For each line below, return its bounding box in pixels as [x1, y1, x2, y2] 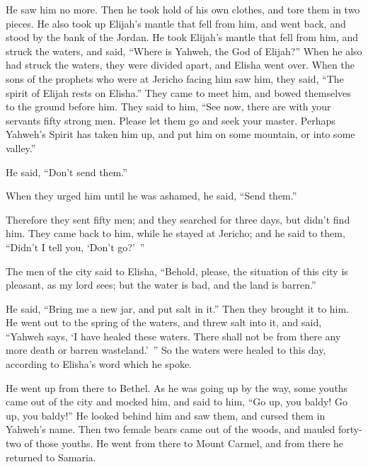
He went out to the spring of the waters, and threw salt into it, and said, [6, 315, 322, 330]
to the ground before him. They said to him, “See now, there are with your [6, 99, 331, 114]
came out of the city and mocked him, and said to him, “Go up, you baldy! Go [6, 394, 347, 409]
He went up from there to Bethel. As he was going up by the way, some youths [6, 380, 348, 395]
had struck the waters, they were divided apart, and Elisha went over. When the [6, 57, 355, 72]
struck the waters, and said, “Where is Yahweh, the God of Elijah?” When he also [6, 43, 362, 58]
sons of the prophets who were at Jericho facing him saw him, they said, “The [6, 71, 344, 86]
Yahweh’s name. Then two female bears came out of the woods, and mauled [6, 422, 335, 437]
